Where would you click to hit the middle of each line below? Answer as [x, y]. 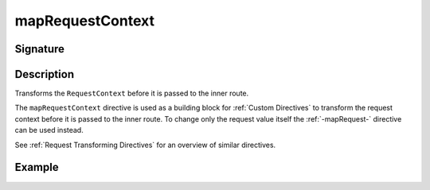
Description [45, 74]
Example [37, 167]
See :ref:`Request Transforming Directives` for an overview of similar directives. [145, 145]
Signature [40, 49]
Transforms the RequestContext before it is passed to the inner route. [132, 93]
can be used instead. [49, 130]
